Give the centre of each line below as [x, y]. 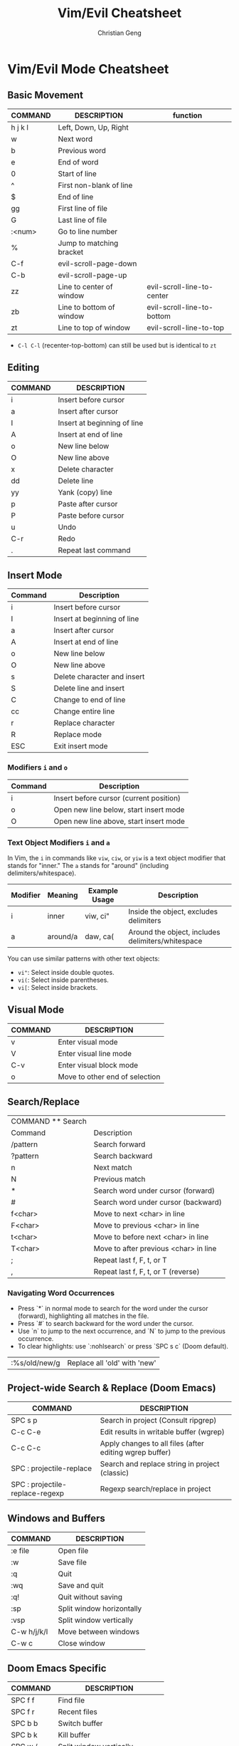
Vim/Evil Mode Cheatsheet [88, 69]
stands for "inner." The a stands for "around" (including [88, 865]
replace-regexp [37, 1493]
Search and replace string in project [160, 1463]
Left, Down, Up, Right [94, 127]
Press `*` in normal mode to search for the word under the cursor [113, 1308]
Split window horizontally [100, 1609]
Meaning [63, 895]
